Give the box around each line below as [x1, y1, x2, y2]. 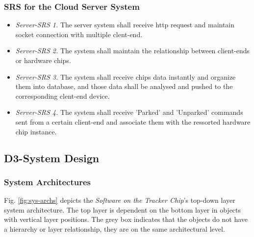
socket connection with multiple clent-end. [15, 29, 143, 39]
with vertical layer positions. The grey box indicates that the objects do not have [4, 214, 248, 224]
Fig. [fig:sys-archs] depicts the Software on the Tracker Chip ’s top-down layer [4, 195, 235, 205]
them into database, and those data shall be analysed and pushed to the [15, 81, 233, 91]
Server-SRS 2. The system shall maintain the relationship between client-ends [15, 45, 250, 56]
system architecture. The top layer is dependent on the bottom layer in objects [4, 204, 241, 215]
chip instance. [15, 126, 57, 136]
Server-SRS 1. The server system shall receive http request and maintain [15, 20, 235, 30]
